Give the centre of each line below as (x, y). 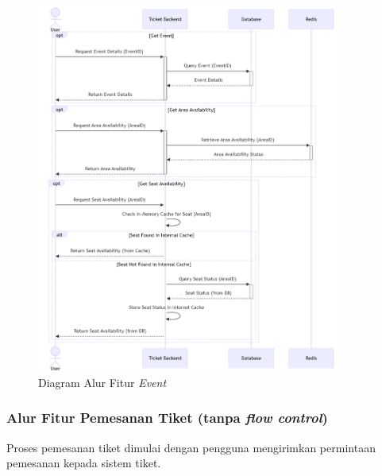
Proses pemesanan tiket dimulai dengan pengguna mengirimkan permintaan (191, 447)
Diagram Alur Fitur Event (102, 382)
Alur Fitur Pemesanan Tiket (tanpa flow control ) (167, 418)
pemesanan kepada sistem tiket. (84, 463)
